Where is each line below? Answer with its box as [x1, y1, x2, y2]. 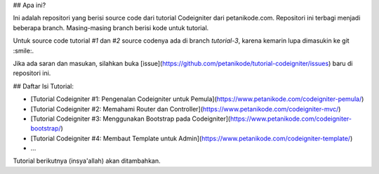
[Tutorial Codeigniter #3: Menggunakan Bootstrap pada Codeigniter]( [30, 114, 231, 123]
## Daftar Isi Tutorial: [13, 81, 74, 91]
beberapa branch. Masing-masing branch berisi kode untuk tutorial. [13, 23, 209, 32]
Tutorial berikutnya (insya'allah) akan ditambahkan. [13, 156, 161, 165]
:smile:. [13, 46, 34, 55]
